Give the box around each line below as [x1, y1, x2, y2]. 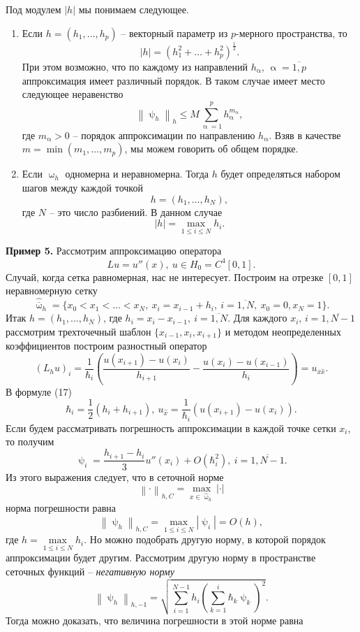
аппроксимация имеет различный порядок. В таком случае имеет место [22, 73, 325, 87]
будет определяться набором [220, 166, 340, 181]
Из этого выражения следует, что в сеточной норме [6, 469, 224, 484]
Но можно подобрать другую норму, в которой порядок [89, 532, 326, 547]
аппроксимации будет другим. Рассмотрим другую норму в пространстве [6, 550, 316, 565]
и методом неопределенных [225, 324, 341, 338]
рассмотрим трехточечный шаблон [6, 324, 151, 338]
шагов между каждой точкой [22, 180, 143, 195]
